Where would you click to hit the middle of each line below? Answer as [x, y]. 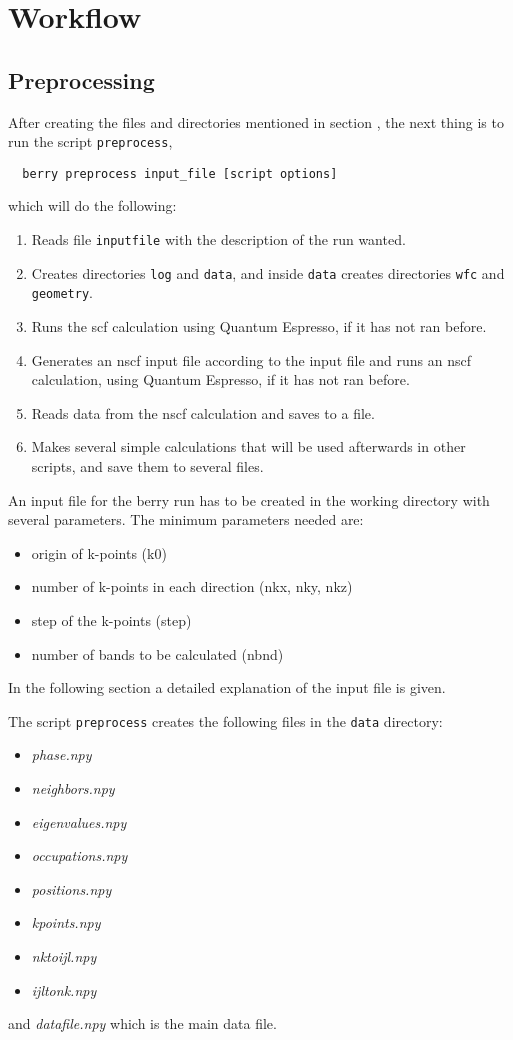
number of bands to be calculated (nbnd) [157, 653]
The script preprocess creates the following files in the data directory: [225, 720]
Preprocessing [81, 79]
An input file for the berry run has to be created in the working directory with [249, 499]
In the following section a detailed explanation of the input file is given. [227, 687]
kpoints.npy [66, 922]
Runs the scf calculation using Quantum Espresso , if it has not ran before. [259, 326]
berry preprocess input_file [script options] [180, 173]
